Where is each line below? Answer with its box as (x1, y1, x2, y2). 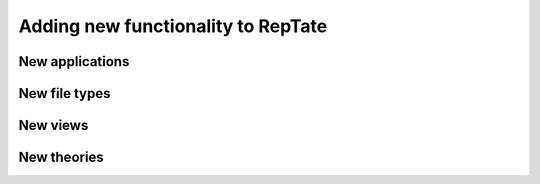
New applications (18, 53, 130, 70)
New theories (18, 149, 104, 166)
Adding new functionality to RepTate (18, 15, 328, 37)
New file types (18, 85, 111, 102)
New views (18, 117, 89, 134)
